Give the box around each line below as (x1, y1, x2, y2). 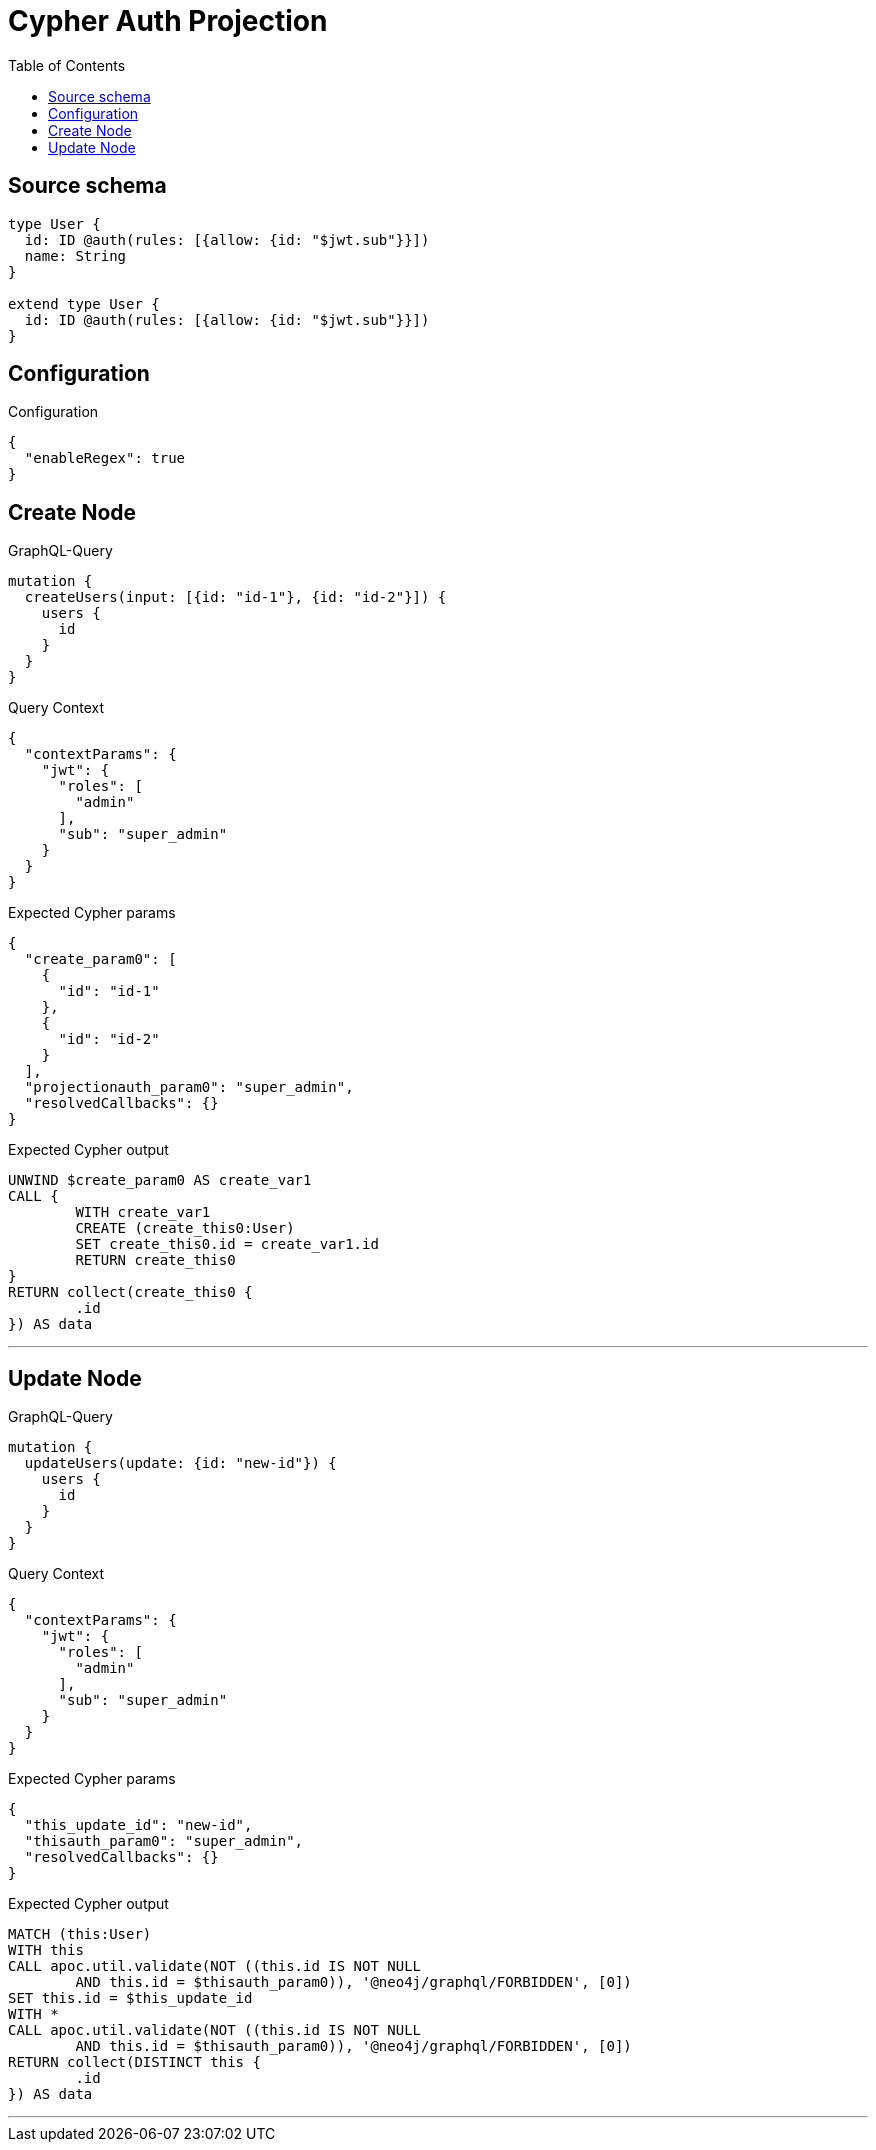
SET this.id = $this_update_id (8, 1990, 253, 2007)
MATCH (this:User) (8, 1926, 152, 1943)
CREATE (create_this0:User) (75, 1220, 295, 1237)
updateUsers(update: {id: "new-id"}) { (24, 1455, 337, 1472)
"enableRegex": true (24, 450, 186, 467)
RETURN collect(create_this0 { (8, 1284, 253, 1301)
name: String (24, 247, 127, 264)
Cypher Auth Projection (8, 4, 328, 38)
